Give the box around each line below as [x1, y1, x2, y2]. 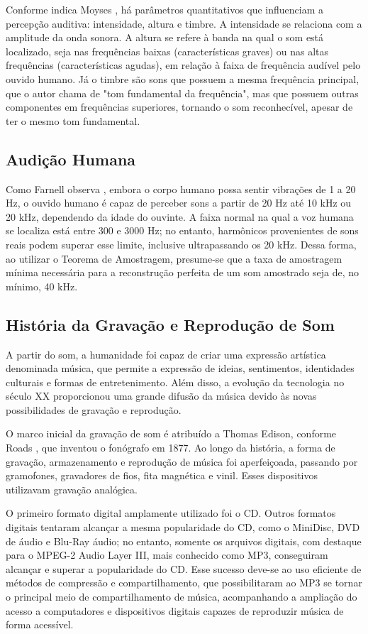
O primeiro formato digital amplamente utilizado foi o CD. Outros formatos [6, 505, 336, 520]
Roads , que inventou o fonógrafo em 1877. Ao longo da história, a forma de [6, 440, 335, 455]
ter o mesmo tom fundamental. [6, 113, 140, 128]
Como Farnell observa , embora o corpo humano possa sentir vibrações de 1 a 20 [6, 181, 356, 196]
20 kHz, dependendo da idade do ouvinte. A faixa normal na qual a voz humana [6, 209, 354, 224]
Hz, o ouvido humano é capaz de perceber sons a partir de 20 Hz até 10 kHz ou [6, 195, 352, 210]
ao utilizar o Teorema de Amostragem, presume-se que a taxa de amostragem [6, 251, 342, 266]
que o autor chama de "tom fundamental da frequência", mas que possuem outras [6, 85, 359, 100]
